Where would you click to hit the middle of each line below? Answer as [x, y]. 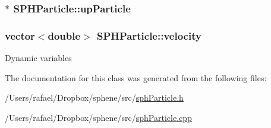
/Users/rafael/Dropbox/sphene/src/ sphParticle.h [94, 97]
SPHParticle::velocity [149, 35]
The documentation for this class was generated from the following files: [136, 77]
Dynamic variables [38, 58]
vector [20, 35]
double [64, 35]
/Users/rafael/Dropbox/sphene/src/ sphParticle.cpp [98, 117]
